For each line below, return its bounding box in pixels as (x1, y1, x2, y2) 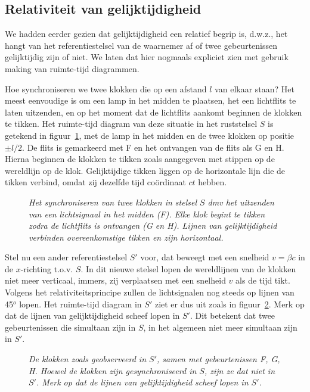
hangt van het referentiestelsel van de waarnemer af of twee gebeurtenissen (5, 39, 278, 51)
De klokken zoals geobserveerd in (29, 353, 147, 365)
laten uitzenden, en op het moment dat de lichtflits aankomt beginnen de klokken (5, 105, 302, 118)
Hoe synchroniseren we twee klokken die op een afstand (5, 82, 207, 95)
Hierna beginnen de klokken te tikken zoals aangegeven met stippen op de (5, 153, 275, 165)
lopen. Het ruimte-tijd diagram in (19, 297, 142, 310)
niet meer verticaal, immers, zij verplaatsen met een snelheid (5, 274, 226, 287)
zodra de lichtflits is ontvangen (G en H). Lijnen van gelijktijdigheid (29, 219, 277, 232)
